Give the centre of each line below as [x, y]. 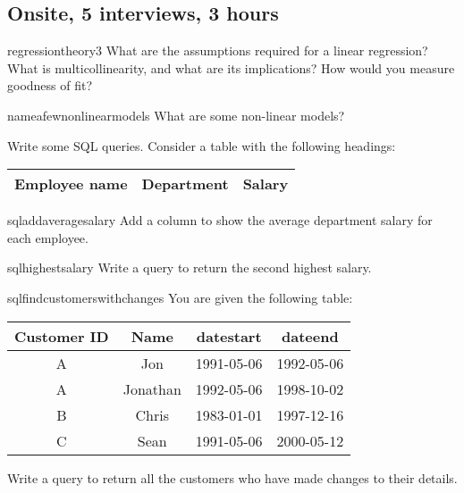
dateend [310, 336]
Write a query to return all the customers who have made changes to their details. [232, 477]
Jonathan [152, 389]
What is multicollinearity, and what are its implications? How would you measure [231, 67]
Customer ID [62, 336]
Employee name [71, 184]
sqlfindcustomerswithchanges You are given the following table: [180, 297]
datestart [229, 336]
